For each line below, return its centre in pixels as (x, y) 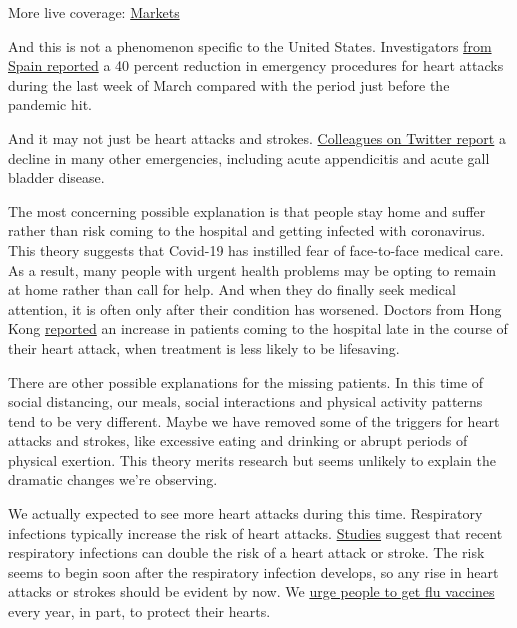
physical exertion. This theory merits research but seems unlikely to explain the (252, 459)
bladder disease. (56, 177)
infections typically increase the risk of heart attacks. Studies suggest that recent (255, 532)
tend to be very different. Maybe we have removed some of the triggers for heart (254, 420)
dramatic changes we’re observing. (113, 479)
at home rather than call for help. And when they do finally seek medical (232, 289)
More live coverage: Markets (94, 12)
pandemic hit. (50, 104)
